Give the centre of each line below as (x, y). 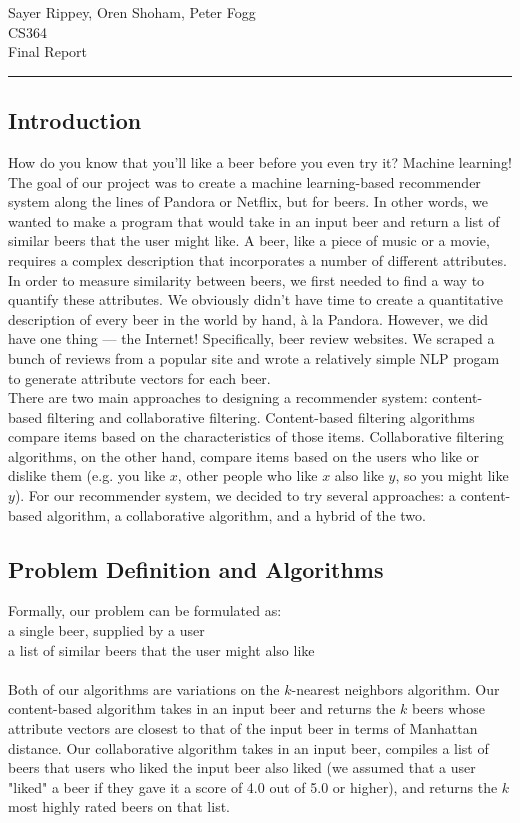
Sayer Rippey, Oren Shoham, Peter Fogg (132, 12)
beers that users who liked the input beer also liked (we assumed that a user (242, 767)
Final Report (48, 51)
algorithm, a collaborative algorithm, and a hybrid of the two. (236, 514)
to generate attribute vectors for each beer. (139, 377)
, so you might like (452, 475)
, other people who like (247, 475)
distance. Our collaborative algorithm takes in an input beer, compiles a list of (248, 747)
